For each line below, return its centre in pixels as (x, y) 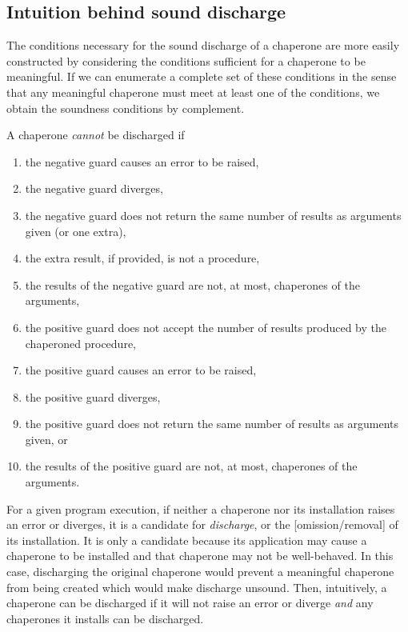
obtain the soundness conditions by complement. (126, 108)
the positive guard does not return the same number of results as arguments (212, 424)
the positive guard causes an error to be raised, (141, 370)
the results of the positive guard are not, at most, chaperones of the (191, 466)
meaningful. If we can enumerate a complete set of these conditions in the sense (202, 76)
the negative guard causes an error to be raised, (142, 161)
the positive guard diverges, (93, 396)
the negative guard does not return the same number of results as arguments (213, 215)
